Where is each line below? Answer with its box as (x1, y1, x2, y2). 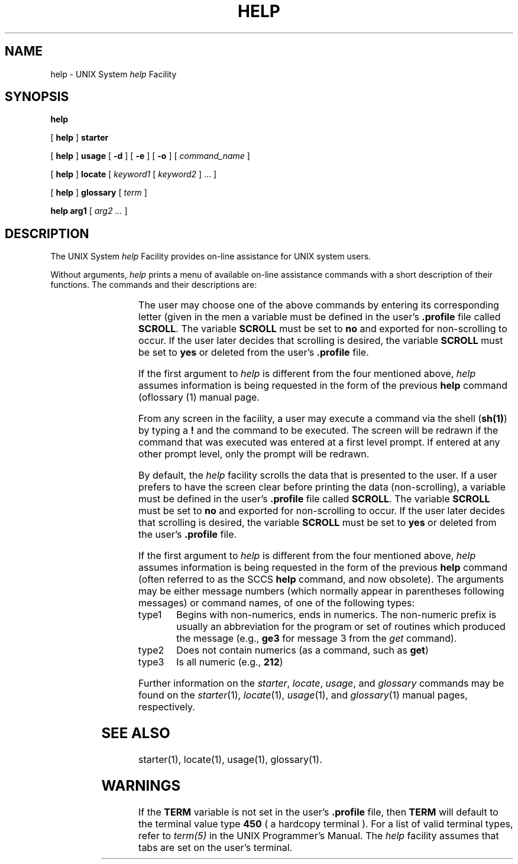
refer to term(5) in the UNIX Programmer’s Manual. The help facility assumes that (138, 829, 499, 842)
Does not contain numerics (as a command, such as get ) (176, 644, 429, 657)
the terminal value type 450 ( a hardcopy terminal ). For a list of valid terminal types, (138, 817, 513, 830)
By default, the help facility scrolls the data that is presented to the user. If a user (138, 469, 497, 482)
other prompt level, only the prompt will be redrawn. (138, 448, 370, 460)
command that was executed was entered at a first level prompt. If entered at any (138, 436, 500, 449)
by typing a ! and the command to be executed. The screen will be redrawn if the (138, 424, 498, 437)
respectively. (138, 701, 195, 713)
